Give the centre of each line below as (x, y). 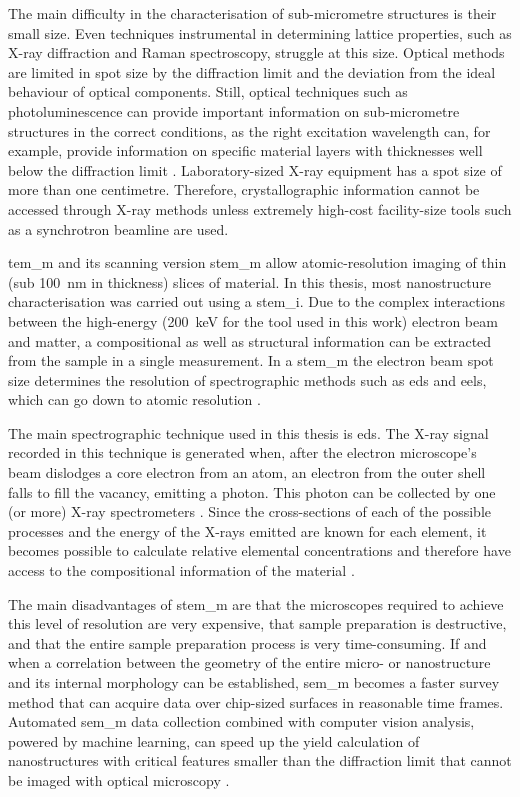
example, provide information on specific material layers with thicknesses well (245, 150)
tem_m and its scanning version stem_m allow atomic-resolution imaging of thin (257, 262)
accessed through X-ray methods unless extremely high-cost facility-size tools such (260, 208)
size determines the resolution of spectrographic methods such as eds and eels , (247, 379)
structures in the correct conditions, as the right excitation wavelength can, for (249, 130)
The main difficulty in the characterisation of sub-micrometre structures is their (252, 13)
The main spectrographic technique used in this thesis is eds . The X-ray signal (248, 432)
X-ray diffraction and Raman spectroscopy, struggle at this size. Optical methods (256, 52)
